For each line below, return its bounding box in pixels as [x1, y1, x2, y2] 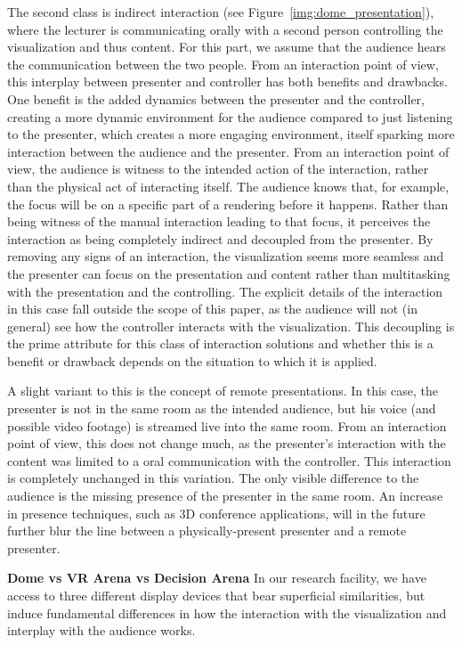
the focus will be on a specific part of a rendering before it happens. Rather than [7, 194, 449, 213]
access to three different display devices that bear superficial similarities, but [7, 586, 426, 604]
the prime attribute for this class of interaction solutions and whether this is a [7, 334, 434, 353]
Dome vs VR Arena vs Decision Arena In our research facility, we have [7, 568, 426, 587]
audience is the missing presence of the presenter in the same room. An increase [7, 486, 443, 505]
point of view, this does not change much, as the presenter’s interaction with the [7, 434, 446, 453]
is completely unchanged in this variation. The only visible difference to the [7, 469, 419, 487]
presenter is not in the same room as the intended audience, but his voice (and [7, 399, 436, 418]
